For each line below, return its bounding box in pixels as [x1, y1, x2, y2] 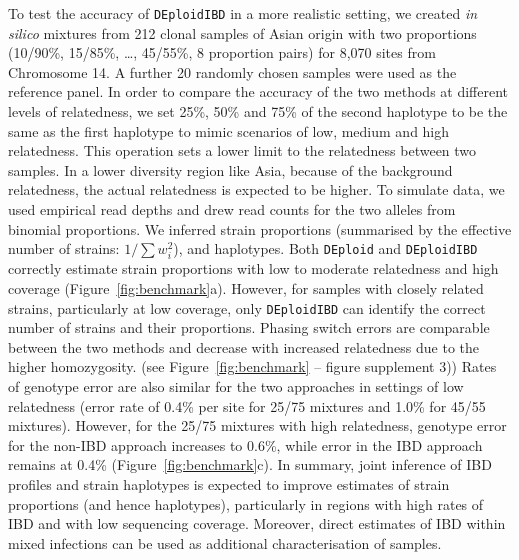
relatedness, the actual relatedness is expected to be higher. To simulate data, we [8, 179, 505, 200]
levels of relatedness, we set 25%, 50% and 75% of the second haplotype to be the [8, 101, 508, 122]
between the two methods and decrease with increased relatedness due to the [8, 336, 479, 357]
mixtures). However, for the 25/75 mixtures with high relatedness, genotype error [8, 415, 507, 436]
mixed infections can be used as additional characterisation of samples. [8, 532, 442, 553]
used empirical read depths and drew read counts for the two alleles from [8, 199, 456, 219]
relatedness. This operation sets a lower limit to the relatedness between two [8, 140, 477, 161]
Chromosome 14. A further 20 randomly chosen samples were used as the [8, 61, 457, 82]
